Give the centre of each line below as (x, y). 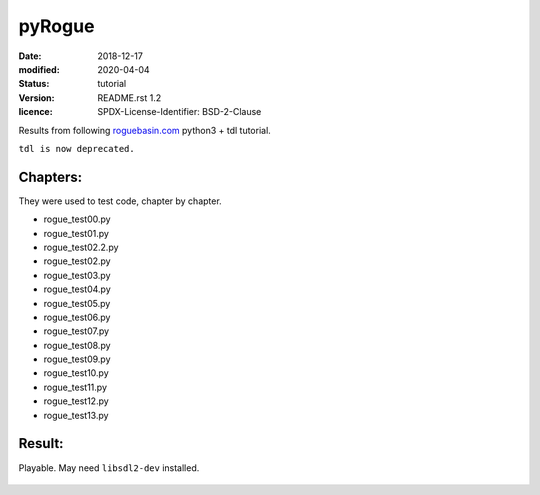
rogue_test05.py (77, 303)
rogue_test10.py (76, 373)
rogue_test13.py (76, 415)
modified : (39, 69)
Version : (36, 97)
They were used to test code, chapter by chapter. (120, 201)
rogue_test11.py (75, 387)
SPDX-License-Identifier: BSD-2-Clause (179, 112)
